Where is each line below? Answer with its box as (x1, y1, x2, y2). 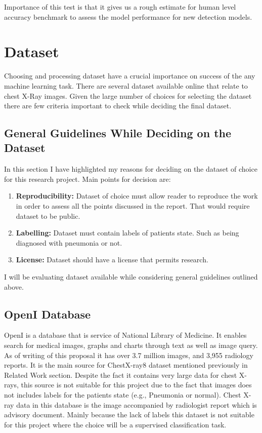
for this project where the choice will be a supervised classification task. (4, 419, 227, 429)
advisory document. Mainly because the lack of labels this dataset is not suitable (4, 409, 254, 420)
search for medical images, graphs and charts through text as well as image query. (4, 340, 258, 350)
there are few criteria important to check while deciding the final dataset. (4, 100, 232, 111)
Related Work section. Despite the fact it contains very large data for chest (4, 369, 237, 380)
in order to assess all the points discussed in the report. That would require (16, 201, 250, 211)
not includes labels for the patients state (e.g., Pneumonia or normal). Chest (4, 389, 241, 400)
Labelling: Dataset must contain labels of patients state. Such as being (16, 227, 239, 238)
